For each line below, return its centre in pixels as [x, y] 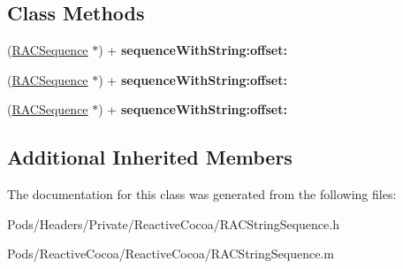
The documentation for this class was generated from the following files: [202, 194]
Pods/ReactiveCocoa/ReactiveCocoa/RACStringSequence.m [171, 254]
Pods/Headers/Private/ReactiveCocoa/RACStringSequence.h [173, 223]
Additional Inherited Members [150, 157]
